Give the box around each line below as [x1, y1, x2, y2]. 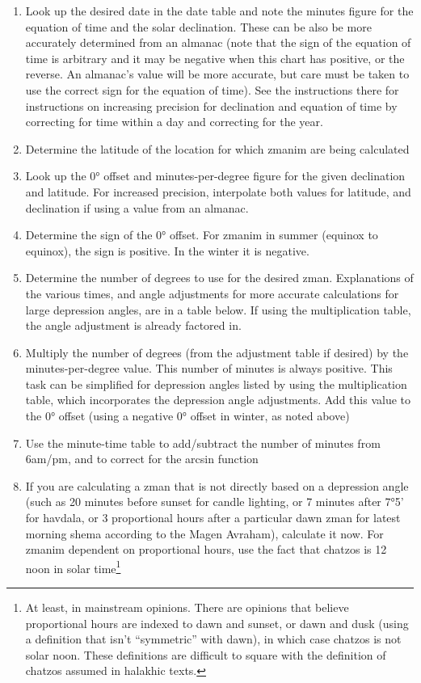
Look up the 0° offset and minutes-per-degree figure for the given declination [25, 167, 406, 184]
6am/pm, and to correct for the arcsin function [25, 450, 259, 467]
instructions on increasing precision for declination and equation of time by [25, 97, 398, 114]
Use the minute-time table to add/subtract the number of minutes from [25, 434, 381, 451]
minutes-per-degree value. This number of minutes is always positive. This [25, 360, 393, 377]
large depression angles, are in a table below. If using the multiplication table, [25, 301, 411, 318]
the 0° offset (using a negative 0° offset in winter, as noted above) [25, 407, 350, 424]
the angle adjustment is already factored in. [25, 317, 242, 334]
